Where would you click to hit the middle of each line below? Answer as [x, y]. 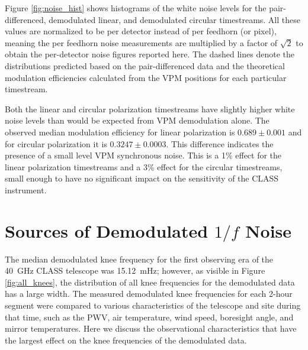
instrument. [26, 189]
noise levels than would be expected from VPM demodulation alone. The [137, 120]
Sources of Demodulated [107, 230]
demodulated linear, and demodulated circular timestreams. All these [174, 19]
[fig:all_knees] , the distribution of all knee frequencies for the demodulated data [150, 282]
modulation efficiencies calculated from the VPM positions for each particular [146, 77]
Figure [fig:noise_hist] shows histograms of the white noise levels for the [136, 8]
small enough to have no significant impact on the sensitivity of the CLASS [142, 178]
